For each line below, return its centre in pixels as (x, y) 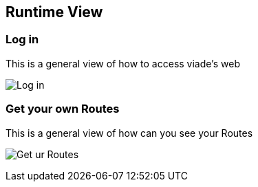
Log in (22, 40)
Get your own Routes (63, 109)
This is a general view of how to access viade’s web (123, 63)
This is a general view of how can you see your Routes (129, 133)
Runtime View (54, 12)
